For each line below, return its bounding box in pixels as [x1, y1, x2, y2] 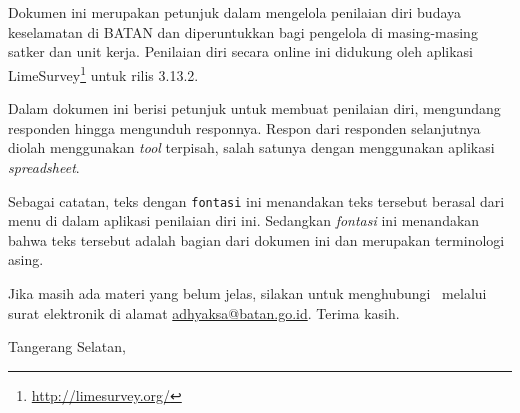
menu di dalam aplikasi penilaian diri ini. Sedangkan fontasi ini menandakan [8, 210, 480, 231]
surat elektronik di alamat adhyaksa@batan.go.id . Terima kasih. [8, 302, 400, 323]
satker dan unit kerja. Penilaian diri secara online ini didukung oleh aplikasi [8, 41, 473, 62]
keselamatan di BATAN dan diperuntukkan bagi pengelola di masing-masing [8, 21, 478, 42]
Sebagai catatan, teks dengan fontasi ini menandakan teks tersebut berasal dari [8, 190, 505, 211]
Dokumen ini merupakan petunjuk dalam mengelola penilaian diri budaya [8, 2, 462, 23]
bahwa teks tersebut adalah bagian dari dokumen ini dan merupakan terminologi [8, 229, 505, 250]
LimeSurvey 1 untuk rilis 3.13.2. [8, 61, 199, 85]
